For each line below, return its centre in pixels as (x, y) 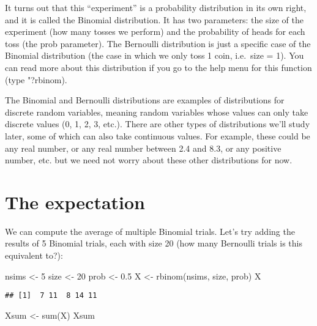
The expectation (75, 202)
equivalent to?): (34, 255)
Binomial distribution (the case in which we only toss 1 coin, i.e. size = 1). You (155, 55)
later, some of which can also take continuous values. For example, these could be (158, 135)
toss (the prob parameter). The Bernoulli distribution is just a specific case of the (158, 43)
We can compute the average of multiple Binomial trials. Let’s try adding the (150, 231)
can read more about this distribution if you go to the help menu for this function (158, 67)
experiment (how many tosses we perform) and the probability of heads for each (155, 31)
